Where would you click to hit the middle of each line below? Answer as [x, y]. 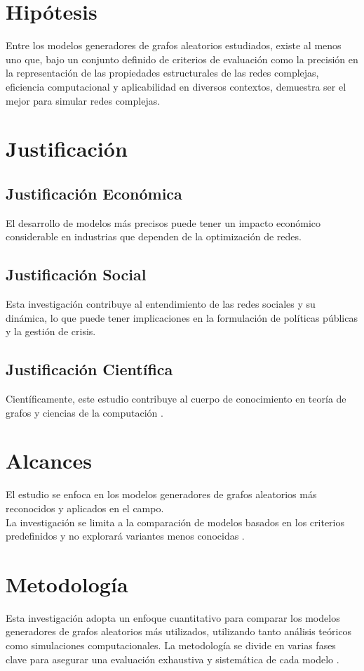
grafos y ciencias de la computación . [85, 412]
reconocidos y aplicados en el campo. [85, 508]
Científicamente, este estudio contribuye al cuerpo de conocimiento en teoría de [176, 399]
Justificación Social [76, 274]
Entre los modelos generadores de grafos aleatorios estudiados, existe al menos [174, 45]
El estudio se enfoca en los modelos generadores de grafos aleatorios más [161, 494]
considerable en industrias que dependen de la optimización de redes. [154, 236]
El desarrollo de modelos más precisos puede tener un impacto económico [163, 222]
